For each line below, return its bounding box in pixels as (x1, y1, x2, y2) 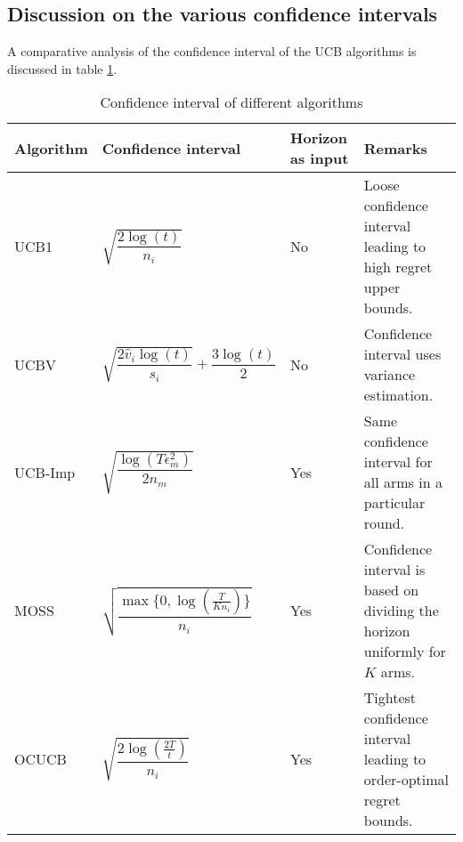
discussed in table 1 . (7, 59, 118, 77)
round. (363, 513, 405, 534)
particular (363, 492, 426, 514)
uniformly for (363, 641, 446, 662)
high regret (363, 256, 433, 278)
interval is (363, 559, 426, 580)
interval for (363, 451, 433, 473)
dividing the (363, 600, 439, 621)
